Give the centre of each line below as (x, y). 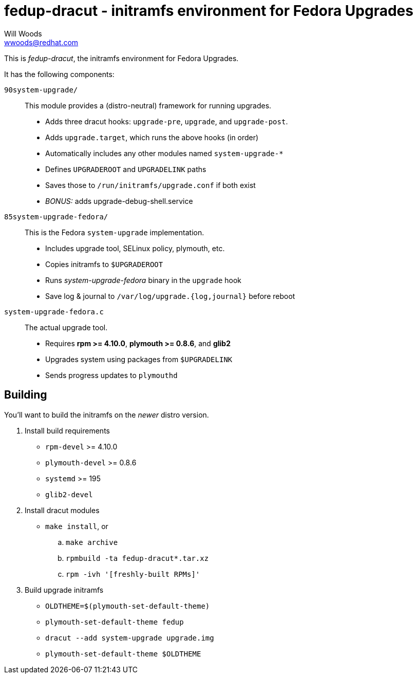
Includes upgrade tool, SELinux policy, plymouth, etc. (135, 248)
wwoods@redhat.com (41, 42)
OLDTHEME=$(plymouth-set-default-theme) (128, 606)
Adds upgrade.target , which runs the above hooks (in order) (152, 137)
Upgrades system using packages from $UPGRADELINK (139, 359)
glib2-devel (69, 494)
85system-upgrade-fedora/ (56, 216)
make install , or (77, 526)
